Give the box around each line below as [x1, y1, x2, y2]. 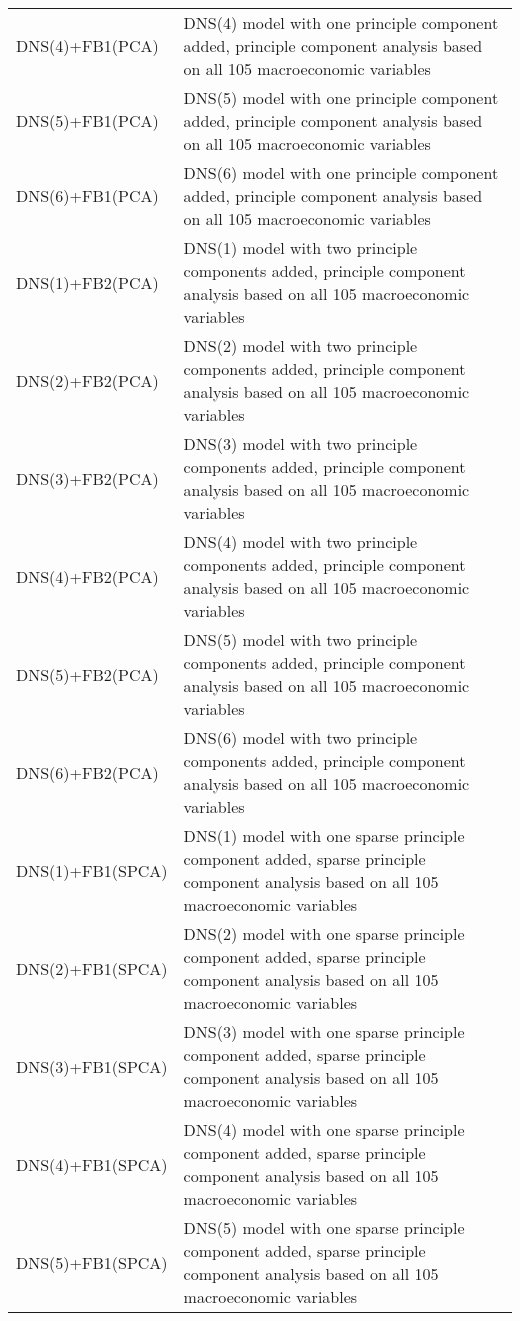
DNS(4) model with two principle [183, 530, 418, 553]
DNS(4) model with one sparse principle [183, 1118, 465, 1141]
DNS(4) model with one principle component [183, 11, 499, 34]
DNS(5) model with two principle [183, 628, 418, 651]
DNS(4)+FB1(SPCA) [16, 1152, 168, 1176]
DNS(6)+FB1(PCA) [16, 184, 159, 207]
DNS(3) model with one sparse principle [183, 1020, 465, 1043]
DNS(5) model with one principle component [183, 86, 499, 109]
